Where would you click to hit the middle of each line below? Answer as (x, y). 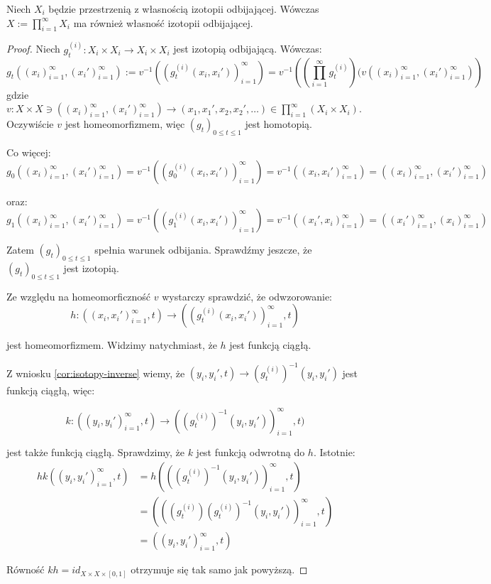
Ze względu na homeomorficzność (79, 296)
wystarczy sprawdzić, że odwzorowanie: (247, 296)
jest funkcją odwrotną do (250, 452)
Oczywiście (30, 124)
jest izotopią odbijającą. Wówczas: (248, 49)
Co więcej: (29, 152)
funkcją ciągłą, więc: (51, 390)
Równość (26, 569)
